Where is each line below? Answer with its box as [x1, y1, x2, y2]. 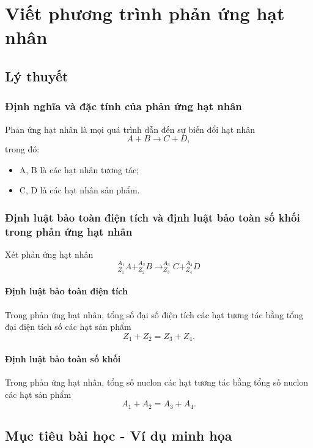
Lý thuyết [5, 66, 68, 85]
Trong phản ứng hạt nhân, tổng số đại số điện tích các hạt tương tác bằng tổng [5, 308, 303, 321]
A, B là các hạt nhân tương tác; [19, 163, 139, 176]
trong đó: [5, 143, 40, 155]
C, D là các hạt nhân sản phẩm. [19, 184, 140, 196]
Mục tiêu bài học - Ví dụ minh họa [5, 425, 232, 444]
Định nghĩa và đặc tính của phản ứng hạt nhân [5, 99, 242, 114]
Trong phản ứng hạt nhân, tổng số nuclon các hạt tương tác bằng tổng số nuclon [5, 375, 309, 388]
